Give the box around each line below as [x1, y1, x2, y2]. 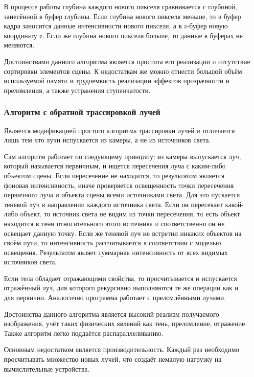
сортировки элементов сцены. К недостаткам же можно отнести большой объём [4, 66, 242, 76]
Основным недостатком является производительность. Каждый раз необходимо [4, 344, 239, 354]
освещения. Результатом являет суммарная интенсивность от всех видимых [4, 247, 228, 257]
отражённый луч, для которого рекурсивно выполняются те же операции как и [4, 283, 239, 293]
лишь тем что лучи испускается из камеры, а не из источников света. [4, 135, 211, 145]
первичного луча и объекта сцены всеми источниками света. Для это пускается [4, 189, 240, 200]
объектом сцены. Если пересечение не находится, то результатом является [4, 170, 225, 180]
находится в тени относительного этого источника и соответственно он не [4, 218, 225, 228]
